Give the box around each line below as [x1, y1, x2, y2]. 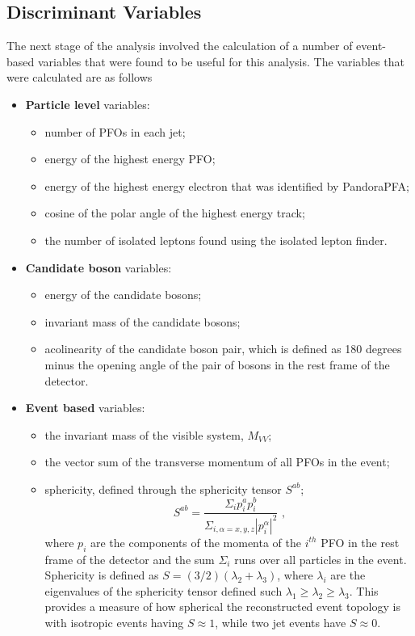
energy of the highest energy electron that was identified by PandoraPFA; [44, 177, 409, 194]
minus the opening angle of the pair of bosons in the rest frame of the [44, 356, 390, 373]
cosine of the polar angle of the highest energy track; [44, 204, 305, 221]
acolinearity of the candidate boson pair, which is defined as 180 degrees [44, 340, 402, 357]
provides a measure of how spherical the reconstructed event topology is [44, 598, 400, 615]
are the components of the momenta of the [90, 533, 301, 550]
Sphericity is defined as [44, 567, 159, 583]
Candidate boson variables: [25, 259, 172, 276]
